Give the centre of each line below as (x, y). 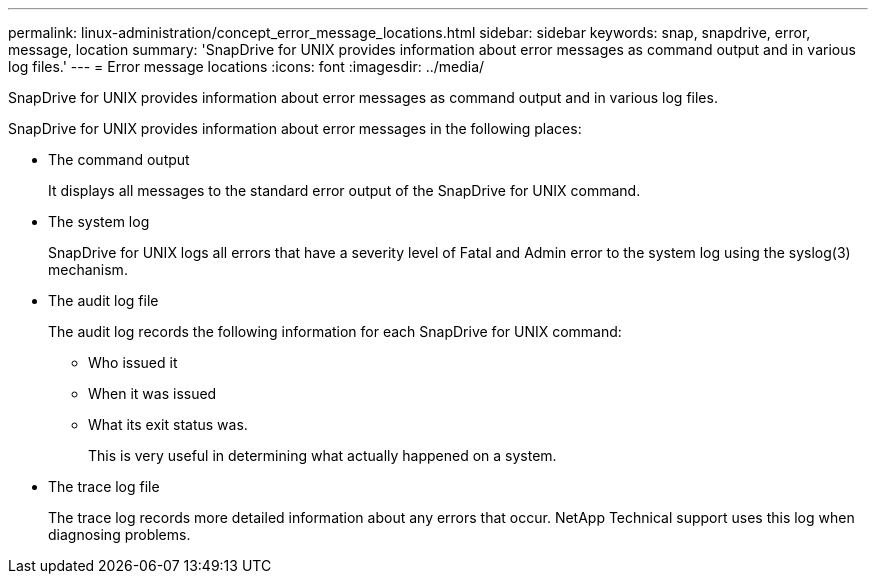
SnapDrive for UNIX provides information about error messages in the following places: (295, 128)
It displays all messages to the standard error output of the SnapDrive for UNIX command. (344, 190)
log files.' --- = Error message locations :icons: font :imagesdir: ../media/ (246, 66)
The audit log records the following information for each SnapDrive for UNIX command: (335, 331)
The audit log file (103, 300)
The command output (119, 159)
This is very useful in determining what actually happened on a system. (322, 455)
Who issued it (133, 362)
